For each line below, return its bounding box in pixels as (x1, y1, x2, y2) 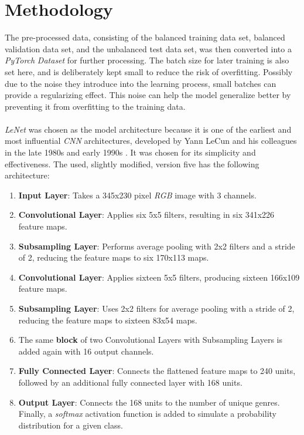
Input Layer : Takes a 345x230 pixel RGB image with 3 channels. (18, 188, 257, 201)
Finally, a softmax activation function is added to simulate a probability (18, 407, 276, 420)
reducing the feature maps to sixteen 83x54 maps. (18, 313, 197, 326)
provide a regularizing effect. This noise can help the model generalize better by (5, 89, 291, 101)
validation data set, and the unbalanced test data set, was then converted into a (5, 42, 292, 55)
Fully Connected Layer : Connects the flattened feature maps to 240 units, (18, 365, 296, 377)
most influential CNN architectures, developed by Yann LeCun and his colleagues (5, 134, 297, 147)
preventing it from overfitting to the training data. (5, 100, 186, 112)
